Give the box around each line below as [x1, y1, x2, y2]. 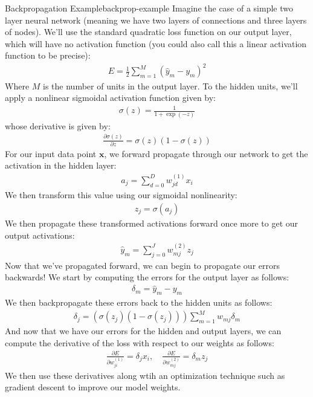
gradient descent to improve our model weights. [5, 381, 181, 393]
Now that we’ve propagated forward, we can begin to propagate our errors [5, 259, 280, 271]
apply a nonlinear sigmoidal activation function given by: [5, 91, 216, 104]
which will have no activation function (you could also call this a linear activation [5, 37, 307, 50]
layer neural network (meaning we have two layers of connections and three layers [5, 13, 307, 26]
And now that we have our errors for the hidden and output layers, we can [5, 324, 282, 337]
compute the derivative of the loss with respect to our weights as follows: [5, 336, 274, 349]
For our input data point [5, 147, 97, 160]
